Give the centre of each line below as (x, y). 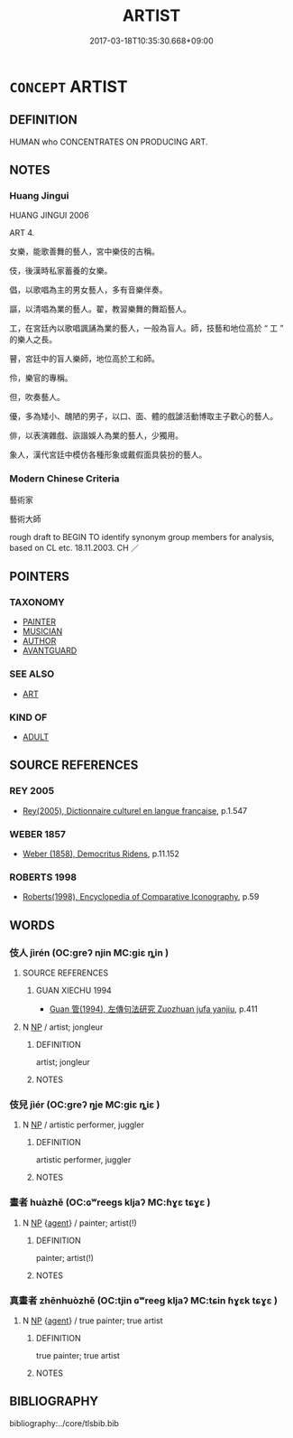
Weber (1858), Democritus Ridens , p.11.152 (101, 854)
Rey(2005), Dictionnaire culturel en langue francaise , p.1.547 (135, 810)
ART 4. (22, 233)
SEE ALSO (32, 674)
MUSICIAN (42, 631)
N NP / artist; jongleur (63, 1027)
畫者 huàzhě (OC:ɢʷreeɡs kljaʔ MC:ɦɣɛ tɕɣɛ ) (110, 1202)
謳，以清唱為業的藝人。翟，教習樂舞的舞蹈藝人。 (100, 309)
